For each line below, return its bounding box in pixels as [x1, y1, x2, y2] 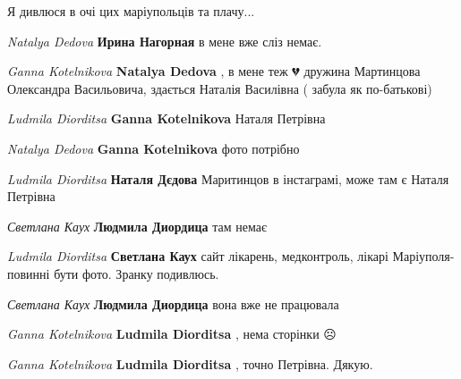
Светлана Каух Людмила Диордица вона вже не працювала [7, 294, 339, 313]
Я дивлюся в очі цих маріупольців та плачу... [7, 2, 255, 20]
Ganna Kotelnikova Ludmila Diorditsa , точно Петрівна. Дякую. [7, 354, 373, 373]
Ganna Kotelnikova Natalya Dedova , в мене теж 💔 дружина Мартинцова [7, 62, 421, 80]
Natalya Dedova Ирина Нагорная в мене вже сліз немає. [7, 31, 322, 50]
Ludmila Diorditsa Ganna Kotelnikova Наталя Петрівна [7, 109, 326, 128]
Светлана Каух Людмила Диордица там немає [7, 216, 267, 235]
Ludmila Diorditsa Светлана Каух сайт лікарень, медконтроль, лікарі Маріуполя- [7, 247, 455, 265]
